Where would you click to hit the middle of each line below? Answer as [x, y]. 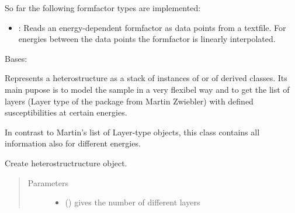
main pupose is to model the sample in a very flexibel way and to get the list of [147, 89]
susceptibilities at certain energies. [66, 112]
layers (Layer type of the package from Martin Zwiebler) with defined [129, 101]
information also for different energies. [73, 143]
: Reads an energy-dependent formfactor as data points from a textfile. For [152, 27]
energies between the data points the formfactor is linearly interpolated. [147, 39]
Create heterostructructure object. [66, 163]
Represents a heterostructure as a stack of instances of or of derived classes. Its [146, 78]
